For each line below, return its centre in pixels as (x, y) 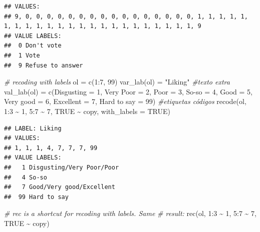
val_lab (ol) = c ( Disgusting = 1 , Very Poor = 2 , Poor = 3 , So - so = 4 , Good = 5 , (128, 91)
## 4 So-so (26, 177)
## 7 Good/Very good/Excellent (60, 187)
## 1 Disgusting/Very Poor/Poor (62, 167)
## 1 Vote (22, 55)
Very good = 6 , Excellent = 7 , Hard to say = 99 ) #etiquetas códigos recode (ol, (125, 101)
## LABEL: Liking (33, 128)
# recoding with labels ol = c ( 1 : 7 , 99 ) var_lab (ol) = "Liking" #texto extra (117, 82)
